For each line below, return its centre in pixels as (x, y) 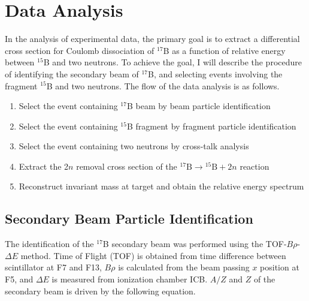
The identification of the (49, 244)
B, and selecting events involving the (215, 73)
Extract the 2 (44, 166)
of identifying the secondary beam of (72, 73)
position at (280, 267)
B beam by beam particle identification (199, 106)
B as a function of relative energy (224, 50)
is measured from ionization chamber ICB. (130, 279)
